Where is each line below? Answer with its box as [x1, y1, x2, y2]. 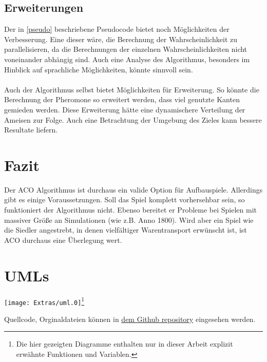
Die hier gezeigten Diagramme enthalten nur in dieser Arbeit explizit [16, 338, 233, 349]
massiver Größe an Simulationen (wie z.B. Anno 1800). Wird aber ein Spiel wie [4, 214, 254, 225]
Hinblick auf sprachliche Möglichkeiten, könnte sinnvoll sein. [4, 64, 193, 74]
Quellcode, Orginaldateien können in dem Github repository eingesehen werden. [4, 313, 256, 324]
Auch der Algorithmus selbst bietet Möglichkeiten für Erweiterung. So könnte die [4, 84, 259, 94]
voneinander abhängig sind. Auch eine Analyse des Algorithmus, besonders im [4, 53, 250, 64]
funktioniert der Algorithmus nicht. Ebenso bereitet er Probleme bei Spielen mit [4, 204, 257, 215]
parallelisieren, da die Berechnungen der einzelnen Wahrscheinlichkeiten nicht [4, 44, 247, 54]
